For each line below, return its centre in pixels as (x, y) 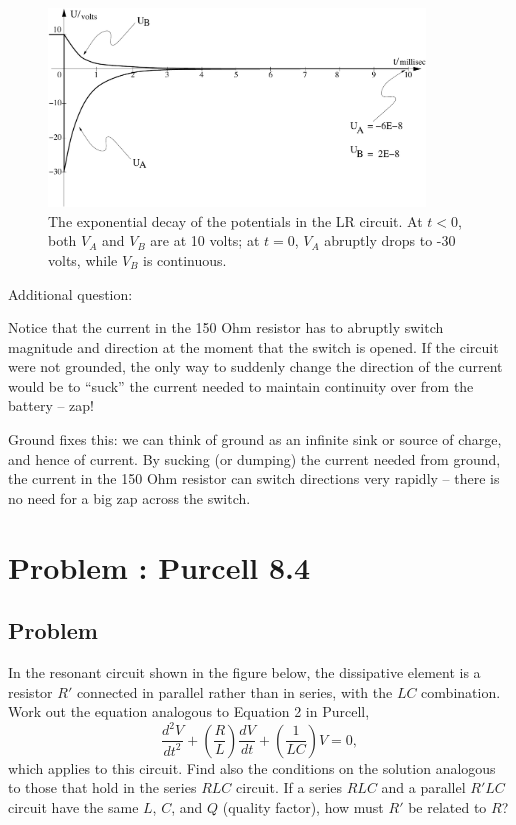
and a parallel (423, 787)
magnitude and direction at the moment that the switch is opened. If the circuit (253, 346)
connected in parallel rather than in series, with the (234, 691)
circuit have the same (73, 806)
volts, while (83, 259)
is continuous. (185, 259)
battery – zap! (51, 405)
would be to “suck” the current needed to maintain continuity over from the (241, 385)
